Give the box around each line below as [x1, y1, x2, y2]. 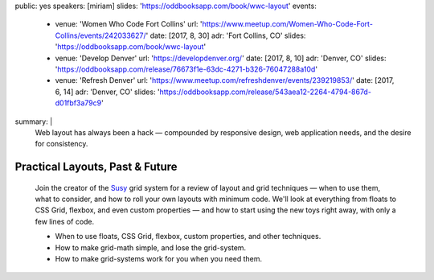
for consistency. [35, 139, 88, 149]
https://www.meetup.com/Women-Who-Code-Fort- [202, 19, 374, 29]
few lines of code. [35, 216, 95, 226]
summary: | [14, 117, 53, 126]
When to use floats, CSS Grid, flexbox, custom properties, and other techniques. [55, 232, 321, 241]
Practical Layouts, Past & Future [14, 160, 178, 174]
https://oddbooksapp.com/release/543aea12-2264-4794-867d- [159, 87, 371, 97]
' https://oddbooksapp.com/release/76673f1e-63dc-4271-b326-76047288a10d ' [55, 64, 317, 74]
